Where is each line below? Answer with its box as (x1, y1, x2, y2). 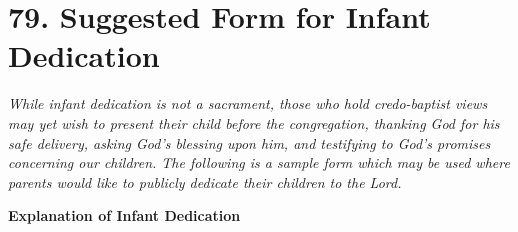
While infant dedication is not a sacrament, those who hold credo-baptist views (8, 93, 488, 114)
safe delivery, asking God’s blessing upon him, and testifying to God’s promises (8, 132, 491, 153)
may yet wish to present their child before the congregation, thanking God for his (8, 112, 500, 133)
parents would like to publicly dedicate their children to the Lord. (8, 171, 402, 192)
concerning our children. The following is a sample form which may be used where (8, 152, 510, 173)
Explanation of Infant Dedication (8, 205, 241, 226)
